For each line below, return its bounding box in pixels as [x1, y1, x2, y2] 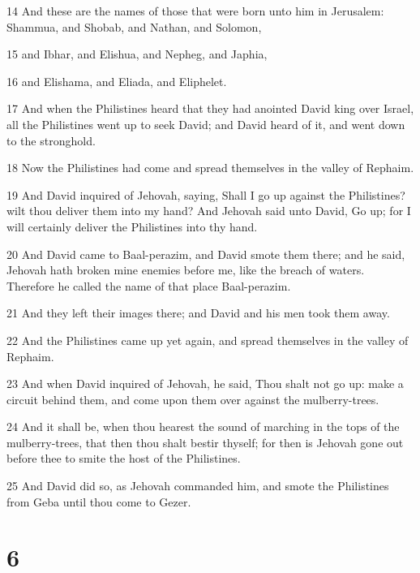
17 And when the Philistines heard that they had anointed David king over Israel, [6, 100, 414, 117]
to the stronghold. [6, 131, 96, 149]
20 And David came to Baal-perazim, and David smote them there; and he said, [6, 245, 405, 262]
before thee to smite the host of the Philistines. [6, 450, 241, 467]
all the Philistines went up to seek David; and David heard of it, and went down [6, 115, 405, 132]
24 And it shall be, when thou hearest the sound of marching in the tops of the [6, 418, 400, 435]
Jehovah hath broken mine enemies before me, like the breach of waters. [6, 261, 365, 278]
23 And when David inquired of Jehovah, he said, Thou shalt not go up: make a [6, 375, 404, 392]
